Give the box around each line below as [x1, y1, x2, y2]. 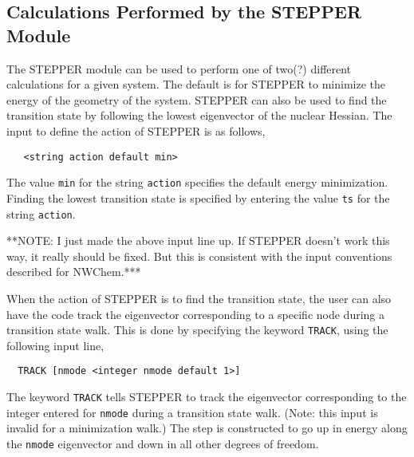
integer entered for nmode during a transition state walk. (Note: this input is [6, 404, 378, 420]
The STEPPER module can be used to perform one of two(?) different [6, 60, 352, 77]
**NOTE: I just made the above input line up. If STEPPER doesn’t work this [6, 232, 390, 249]
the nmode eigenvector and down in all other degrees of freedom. [6, 435, 319, 451]
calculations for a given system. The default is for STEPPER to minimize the [6, 76, 386, 93]
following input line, [6, 337, 104, 353]
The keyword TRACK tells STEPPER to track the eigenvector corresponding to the [6, 388, 407, 405]
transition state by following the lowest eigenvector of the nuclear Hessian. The [6, 107, 392, 124]
